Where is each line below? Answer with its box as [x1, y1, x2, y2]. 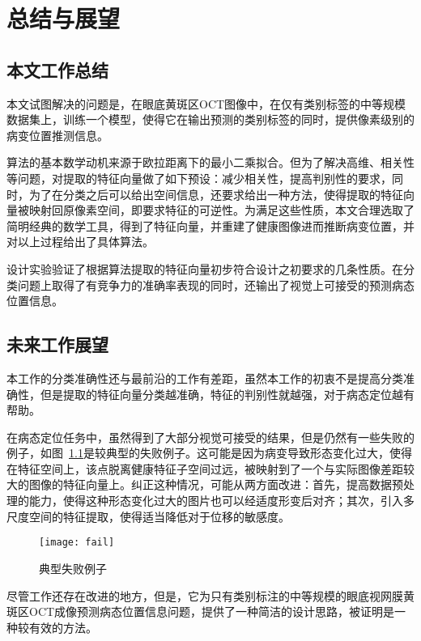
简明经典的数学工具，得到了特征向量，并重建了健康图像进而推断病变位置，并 [6, 217, 415, 234]
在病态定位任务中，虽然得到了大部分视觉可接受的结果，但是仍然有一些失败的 [6, 428, 415, 445]
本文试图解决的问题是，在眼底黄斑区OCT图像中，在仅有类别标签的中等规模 [6, 95, 406, 112]
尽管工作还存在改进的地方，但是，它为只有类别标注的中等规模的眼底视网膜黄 [6, 587, 415, 604]
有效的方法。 [28, 618, 97, 635]
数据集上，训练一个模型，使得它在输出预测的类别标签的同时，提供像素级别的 [6, 111, 415, 128]
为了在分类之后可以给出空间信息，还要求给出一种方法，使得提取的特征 [28, 185, 403, 202]
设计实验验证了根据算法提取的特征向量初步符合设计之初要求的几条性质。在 [6, 260, 403, 277]
